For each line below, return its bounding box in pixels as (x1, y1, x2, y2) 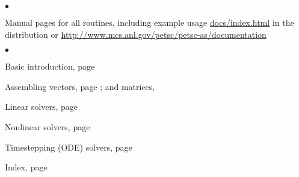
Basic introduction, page (5, 60, 95, 73)
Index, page (5, 161, 48, 173)
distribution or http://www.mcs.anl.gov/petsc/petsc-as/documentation (5, 28, 267, 40)
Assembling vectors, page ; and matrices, (5, 80, 155, 92)
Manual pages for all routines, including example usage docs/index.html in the (5, 16, 294, 28)
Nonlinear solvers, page (5, 120, 90, 133)
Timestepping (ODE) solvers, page (5, 140, 132, 153)
